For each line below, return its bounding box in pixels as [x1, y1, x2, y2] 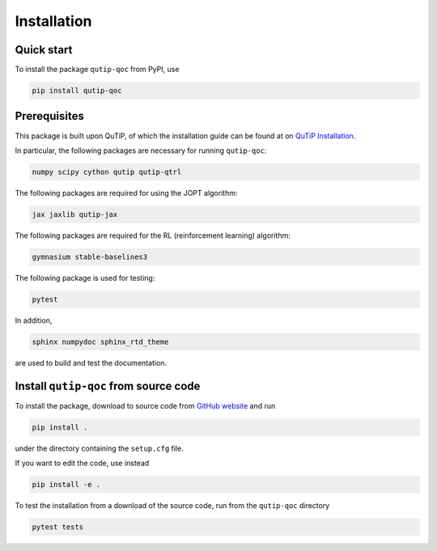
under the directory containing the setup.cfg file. [15, 443, 184, 453]
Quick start [15, 43, 73, 57]
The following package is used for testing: [15, 273, 155, 282]
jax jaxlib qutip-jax [32, 210, 118, 218]
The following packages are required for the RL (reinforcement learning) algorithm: [15, 231, 291, 240]
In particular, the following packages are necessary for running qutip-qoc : [15, 146, 267, 155]
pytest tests [32, 523, 84, 532]
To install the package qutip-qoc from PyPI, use [15, 65, 180, 74]
